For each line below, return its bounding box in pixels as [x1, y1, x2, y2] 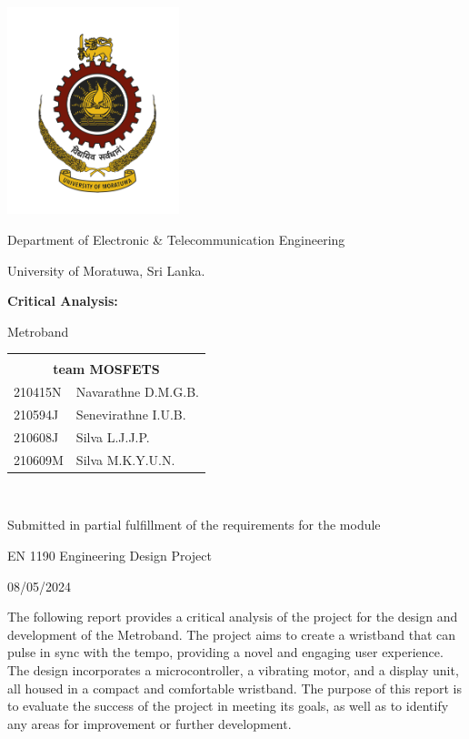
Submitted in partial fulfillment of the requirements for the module [7, 515, 381, 534]
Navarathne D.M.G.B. [75, 382, 199, 401]
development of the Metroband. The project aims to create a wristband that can [7, 624, 456, 643]
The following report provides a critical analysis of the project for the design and [7, 607, 458, 626]
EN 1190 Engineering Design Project [7, 546, 212, 564]
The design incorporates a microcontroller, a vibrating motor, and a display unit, [7, 660, 459, 679]
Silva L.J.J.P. [75, 427, 150, 446]
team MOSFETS [53, 359, 160, 379]
